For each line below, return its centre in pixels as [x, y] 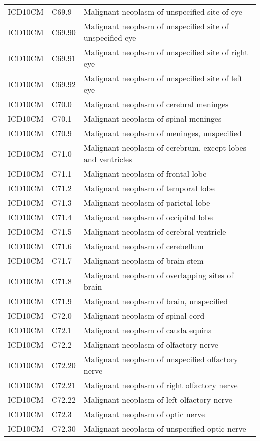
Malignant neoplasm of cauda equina [148, 330]
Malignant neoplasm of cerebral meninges [156, 104]
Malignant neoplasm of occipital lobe [148, 217]
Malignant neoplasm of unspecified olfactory [161, 359]
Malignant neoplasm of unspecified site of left [163, 78]
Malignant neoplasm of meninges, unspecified [163, 133]
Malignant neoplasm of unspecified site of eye [163, 11]
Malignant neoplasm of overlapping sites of [159, 275]
